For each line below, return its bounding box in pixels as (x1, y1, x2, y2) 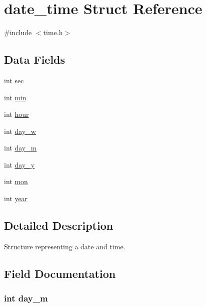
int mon (4, 176, 28, 187)
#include (4, 27, 32, 38)
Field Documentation (4, 265, 116, 281)
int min (4, 92, 26, 102)
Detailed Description (4, 218, 113, 233)
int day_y (4, 159, 35, 170)
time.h (43, 27, 63, 38)
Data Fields (4, 52, 65, 67)
